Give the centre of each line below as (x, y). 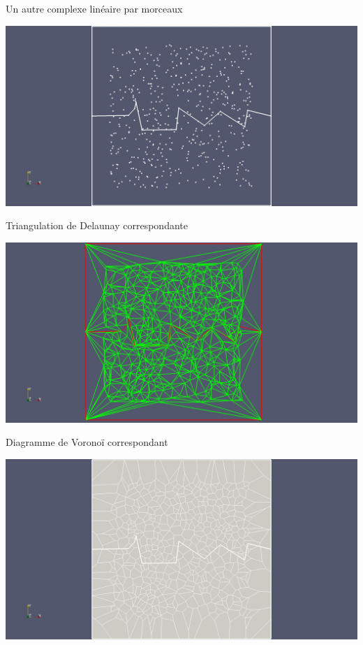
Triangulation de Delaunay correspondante (97, 225)
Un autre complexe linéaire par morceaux (94, 8)
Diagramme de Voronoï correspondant (87, 442)
